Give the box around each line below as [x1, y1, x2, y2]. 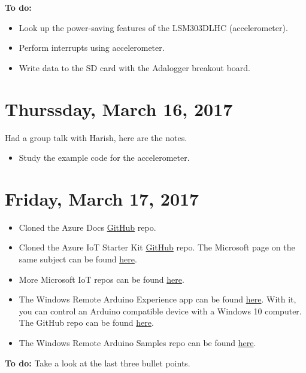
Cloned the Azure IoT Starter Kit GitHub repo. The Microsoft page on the [19, 241, 295, 253]
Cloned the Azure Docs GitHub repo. [19, 221, 156, 233]
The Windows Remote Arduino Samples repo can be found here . [19, 336, 256, 348]
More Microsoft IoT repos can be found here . [19, 273, 184, 285]
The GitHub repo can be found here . [19, 316, 154, 329]
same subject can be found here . [19, 253, 137, 265]
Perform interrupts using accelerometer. [19, 41, 165, 54]
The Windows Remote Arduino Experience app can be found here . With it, [19, 293, 296, 305]
